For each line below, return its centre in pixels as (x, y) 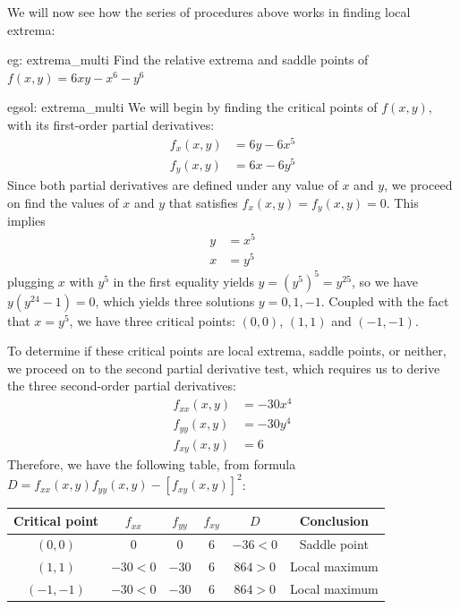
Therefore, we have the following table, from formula (152, 464)
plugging (31, 281)
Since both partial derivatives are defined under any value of (173, 185)
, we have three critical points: (152, 320)
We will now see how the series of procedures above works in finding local (209, 12)
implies (26, 221)
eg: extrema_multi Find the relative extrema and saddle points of (188, 60)
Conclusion (334, 521)
